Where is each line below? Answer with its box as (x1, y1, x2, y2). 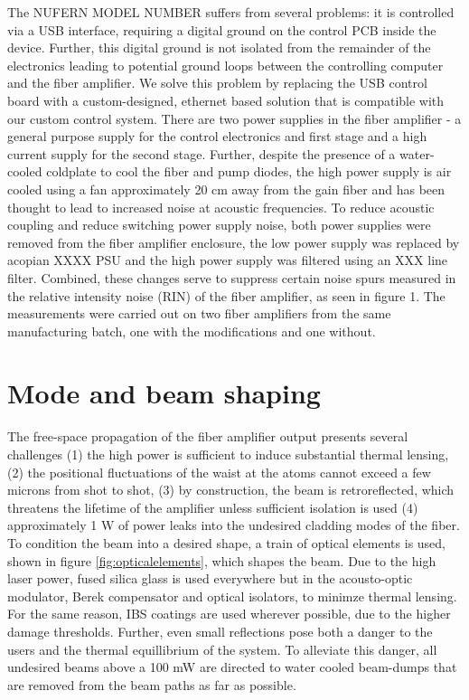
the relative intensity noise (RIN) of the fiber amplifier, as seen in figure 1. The (7, 286, 446, 305)
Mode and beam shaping (7, 374, 321, 411)
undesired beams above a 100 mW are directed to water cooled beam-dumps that (7, 657, 457, 676)
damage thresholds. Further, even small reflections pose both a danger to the (7, 621, 433, 640)
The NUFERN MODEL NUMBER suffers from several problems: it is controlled (7, 3, 455, 21)
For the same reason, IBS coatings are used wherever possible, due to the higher (7, 604, 451, 623)
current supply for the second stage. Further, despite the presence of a (7, 144, 396, 163)
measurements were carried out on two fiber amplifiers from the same (7, 304, 391, 323)
